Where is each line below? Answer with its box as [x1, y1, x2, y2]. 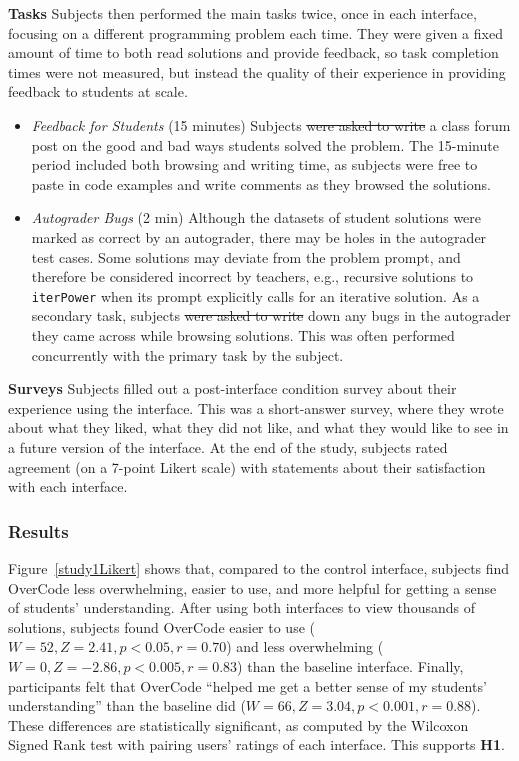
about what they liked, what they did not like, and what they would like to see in [8, 417, 509, 438]
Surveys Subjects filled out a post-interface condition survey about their [8, 378, 457, 399]
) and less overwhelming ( [226, 636, 384, 657]
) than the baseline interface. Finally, [237, 655, 464, 676]
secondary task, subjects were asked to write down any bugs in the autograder [31, 305, 511, 326]
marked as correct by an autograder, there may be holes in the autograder [31, 226, 487, 247]
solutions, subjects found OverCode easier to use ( [8, 616, 315, 637]
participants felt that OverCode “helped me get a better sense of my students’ [8, 675, 487, 696]
